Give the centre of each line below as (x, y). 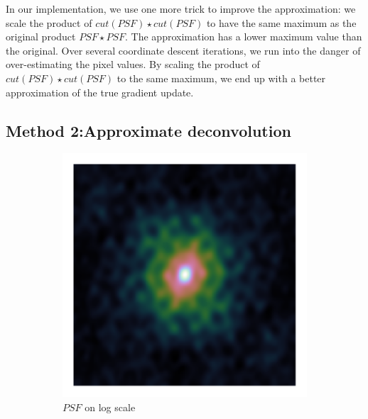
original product (41, 37)
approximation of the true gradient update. (100, 92)
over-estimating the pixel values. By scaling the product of (133, 64)
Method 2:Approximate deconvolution (148, 130)
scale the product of (49, 22)
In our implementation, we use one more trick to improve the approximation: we (181, 9)
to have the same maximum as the (281, 22)
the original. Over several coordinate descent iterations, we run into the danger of (183, 50)
